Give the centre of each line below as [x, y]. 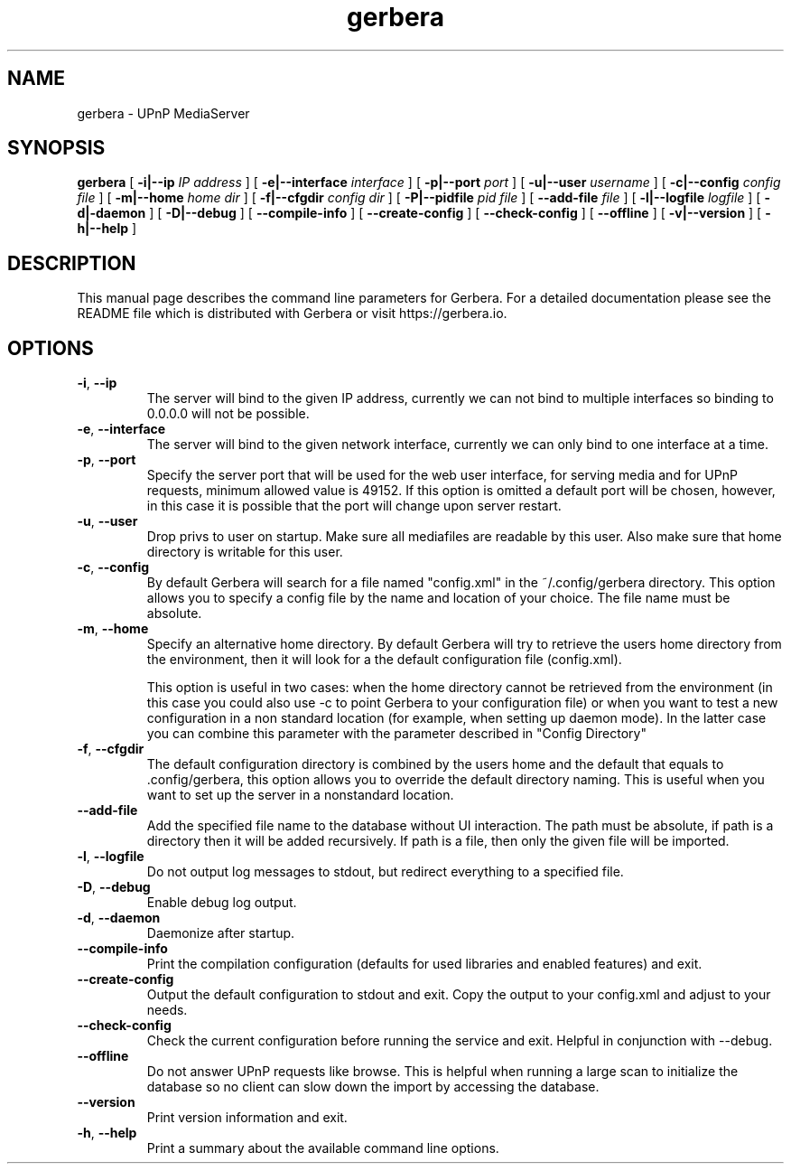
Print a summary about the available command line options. [323, 1148]
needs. [167, 1010]
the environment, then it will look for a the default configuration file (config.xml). [384, 660]
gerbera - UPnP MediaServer [163, 113]
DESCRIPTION [72, 263]
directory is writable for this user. [245, 552]
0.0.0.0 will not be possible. [228, 414]
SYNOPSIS [56, 148]
